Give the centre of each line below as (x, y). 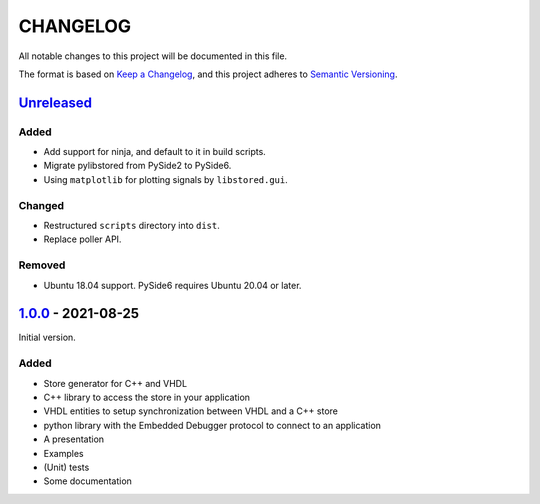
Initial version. (47, 337)
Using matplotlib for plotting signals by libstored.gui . (166, 179)
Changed (41, 205)
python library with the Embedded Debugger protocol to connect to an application (212, 425)
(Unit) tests (66, 467)
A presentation (74, 439)
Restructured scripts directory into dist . (131, 226)
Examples (63, 453)
